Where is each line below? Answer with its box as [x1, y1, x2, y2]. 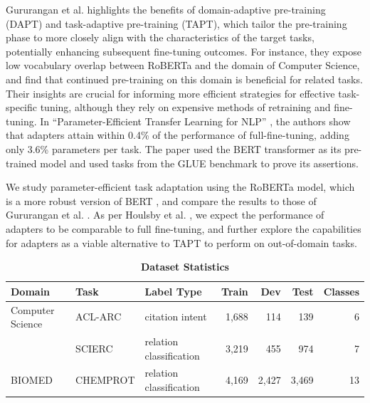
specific [6, 100, 38, 115]
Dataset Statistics [141, 259, 229, 274]
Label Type [144, 283, 202, 298]
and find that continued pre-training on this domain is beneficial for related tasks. [6, 71, 363, 86]
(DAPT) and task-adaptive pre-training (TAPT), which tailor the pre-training [6, 16, 347, 31]
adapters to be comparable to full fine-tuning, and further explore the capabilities [6, 221, 361, 236]
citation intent [144, 309, 207, 324]
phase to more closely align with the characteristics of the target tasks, [6, 30, 314, 45]
